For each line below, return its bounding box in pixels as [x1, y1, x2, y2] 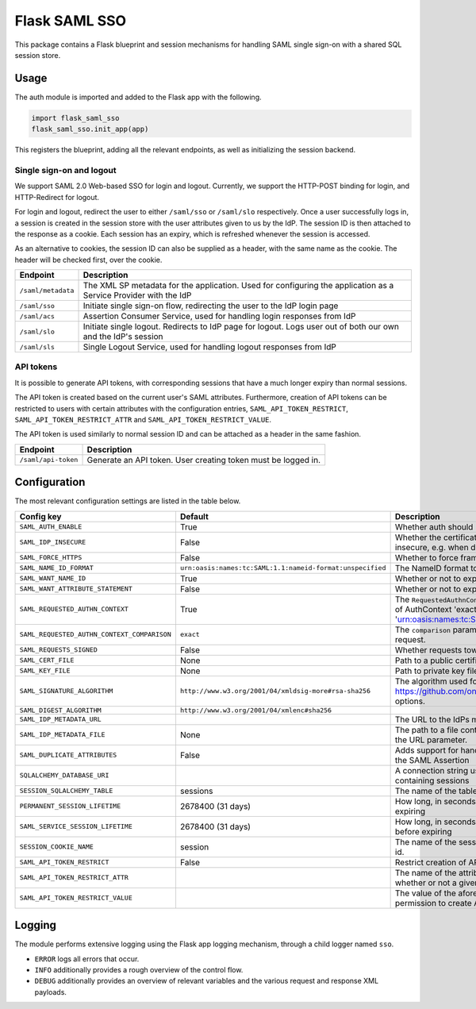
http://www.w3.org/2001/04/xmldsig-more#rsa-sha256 [179, 687, 370, 695]
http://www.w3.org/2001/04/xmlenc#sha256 [179, 706, 332, 714]
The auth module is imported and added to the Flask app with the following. [14, 92, 262, 102]
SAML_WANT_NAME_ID [19, 574, 86, 583]
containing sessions [394, 775, 470, 786]
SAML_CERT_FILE [19, 656, 75, 664]
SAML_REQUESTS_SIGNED [19, 645, 98, 654]
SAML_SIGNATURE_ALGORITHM [19, 687, 113, 695]
